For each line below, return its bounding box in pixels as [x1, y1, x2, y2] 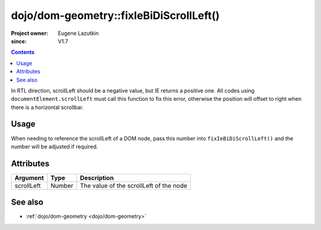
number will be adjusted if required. [11, 143, 98, 150]
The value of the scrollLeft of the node [80, 181, 187, 190]
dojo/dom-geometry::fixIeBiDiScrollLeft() [11, 9, 220, 22]
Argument [14, 174, 44, 182]
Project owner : [11, 30, 49, 37]
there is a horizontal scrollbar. [11, 104, 84, 111]
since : [11, 37, 27, 44]
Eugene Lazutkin [58, 30, 99, 37]
